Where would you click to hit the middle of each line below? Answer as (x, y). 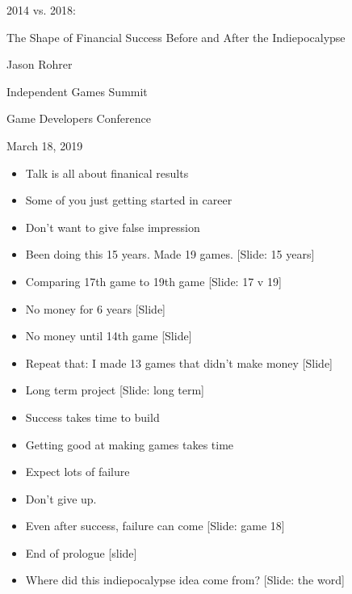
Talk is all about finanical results (107, 173)
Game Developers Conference (79, 118)
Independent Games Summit (77, 91)
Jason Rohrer (40, 64)
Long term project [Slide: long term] (115, 390)
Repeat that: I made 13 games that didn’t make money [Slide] (179, 362)
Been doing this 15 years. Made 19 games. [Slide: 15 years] (170, 254)
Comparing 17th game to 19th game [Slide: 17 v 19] (153, 281)
